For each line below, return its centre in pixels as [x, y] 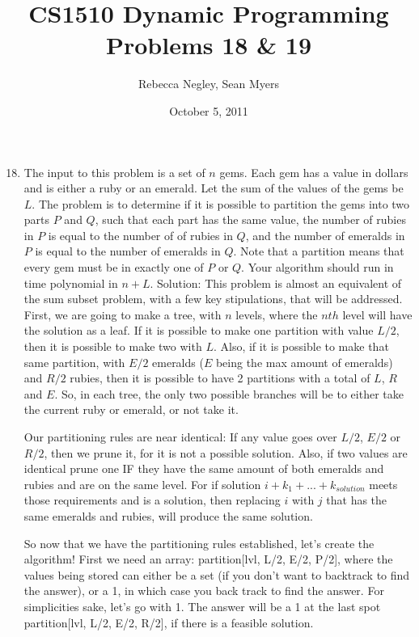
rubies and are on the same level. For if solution [142, 484]
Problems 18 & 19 [209, 45]
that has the [357, 500]
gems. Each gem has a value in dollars [314, 172]
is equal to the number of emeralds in [128, 251]
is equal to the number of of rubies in [140, 235]
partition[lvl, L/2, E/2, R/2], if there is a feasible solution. [169, 622]
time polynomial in [71, 283]
